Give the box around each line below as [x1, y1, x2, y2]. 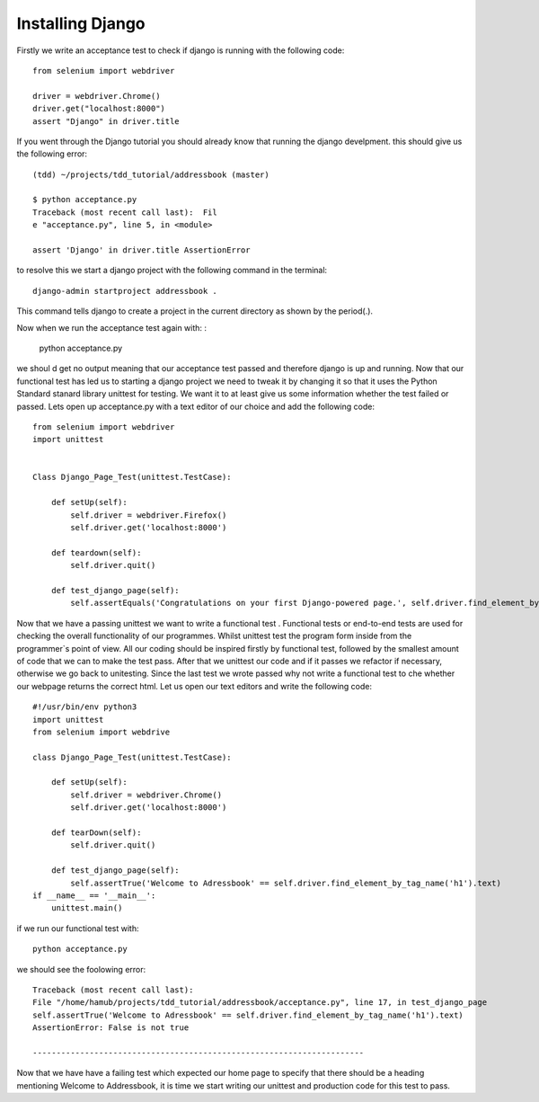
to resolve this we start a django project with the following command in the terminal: [16, 265, 328, 276]
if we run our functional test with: [16, 922, 139, 934]
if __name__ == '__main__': [32, 890, 156, 901]
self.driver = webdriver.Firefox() [70, 510, 227, 520]
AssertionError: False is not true [32, 1023, 190, 1033]
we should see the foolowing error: [16, 964, 146, 974]
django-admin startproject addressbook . [32, 286, 217, 296]
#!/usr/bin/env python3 [32, 702, 137, 712]
